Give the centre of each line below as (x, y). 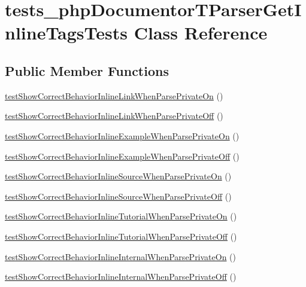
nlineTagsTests (66, 33)
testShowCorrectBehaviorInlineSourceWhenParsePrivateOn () (118, 176)
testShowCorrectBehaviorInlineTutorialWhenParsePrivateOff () (121, 236)
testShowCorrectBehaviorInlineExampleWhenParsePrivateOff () (122, 156)
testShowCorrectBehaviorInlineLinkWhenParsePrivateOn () (114, 95)
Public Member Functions (87, 70)
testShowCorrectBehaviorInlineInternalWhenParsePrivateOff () (121, 277)
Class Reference (201, 33)
